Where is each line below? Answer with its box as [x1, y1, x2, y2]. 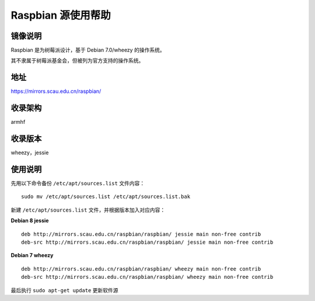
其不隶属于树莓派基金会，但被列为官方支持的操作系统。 [10, 57, 144, 64]
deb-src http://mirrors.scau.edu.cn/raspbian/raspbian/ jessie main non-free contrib [21, 239, 274, 245]
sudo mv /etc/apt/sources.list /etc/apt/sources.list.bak [21, 193, 191, 200]
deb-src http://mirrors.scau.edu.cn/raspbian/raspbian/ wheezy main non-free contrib [21, 274, 274, 281]
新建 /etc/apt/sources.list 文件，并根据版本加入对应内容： [10, 206, 166, 213]
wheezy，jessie [10, 149, 49, 156]
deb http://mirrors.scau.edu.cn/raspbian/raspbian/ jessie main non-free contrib [21, 231, 261, 237]
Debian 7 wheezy [10, 252, 54, 259]
